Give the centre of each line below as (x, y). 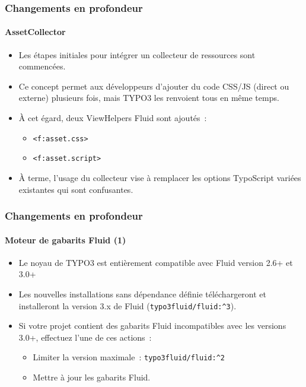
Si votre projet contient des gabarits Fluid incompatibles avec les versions (152, 326)
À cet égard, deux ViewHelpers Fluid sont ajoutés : (113, 118)
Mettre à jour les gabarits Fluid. (92, 377)
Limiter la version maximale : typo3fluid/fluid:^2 (129, 357)
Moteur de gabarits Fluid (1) (66, 240)
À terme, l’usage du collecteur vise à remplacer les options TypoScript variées (160, 177)
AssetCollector (35, 32)
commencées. (42, 66)
